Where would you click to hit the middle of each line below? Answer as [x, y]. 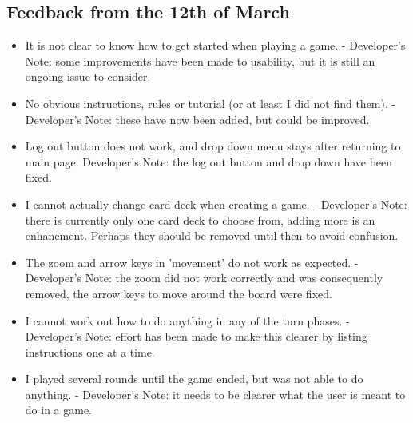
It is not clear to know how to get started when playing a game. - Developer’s [215, 45]
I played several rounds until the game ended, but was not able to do [194, 379]
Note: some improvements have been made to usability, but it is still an [200, 60]
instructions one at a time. [90, 351]
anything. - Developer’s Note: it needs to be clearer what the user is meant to [215, 394]
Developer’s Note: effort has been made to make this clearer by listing [196, 336]
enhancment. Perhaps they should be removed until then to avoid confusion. [212, 235]
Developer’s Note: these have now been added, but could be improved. [197, 119]
